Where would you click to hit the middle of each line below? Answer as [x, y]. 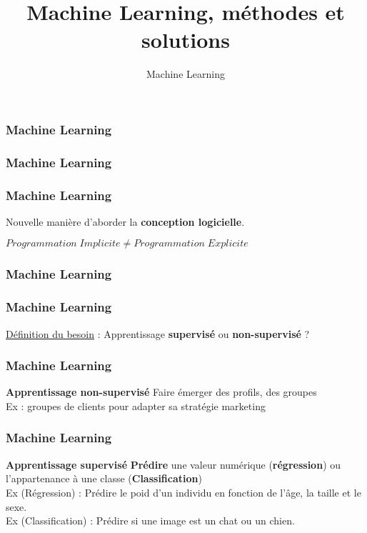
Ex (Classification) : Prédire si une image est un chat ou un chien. [150, 520]
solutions [186, 40]
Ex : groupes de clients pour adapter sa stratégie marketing [136, 405]
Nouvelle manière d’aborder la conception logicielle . [125, 221]
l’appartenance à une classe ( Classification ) [104, 478]
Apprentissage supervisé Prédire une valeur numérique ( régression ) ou [174, 464]
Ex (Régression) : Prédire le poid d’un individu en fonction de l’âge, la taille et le [183, 492]
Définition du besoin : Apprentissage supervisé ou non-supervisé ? [158, 333]
